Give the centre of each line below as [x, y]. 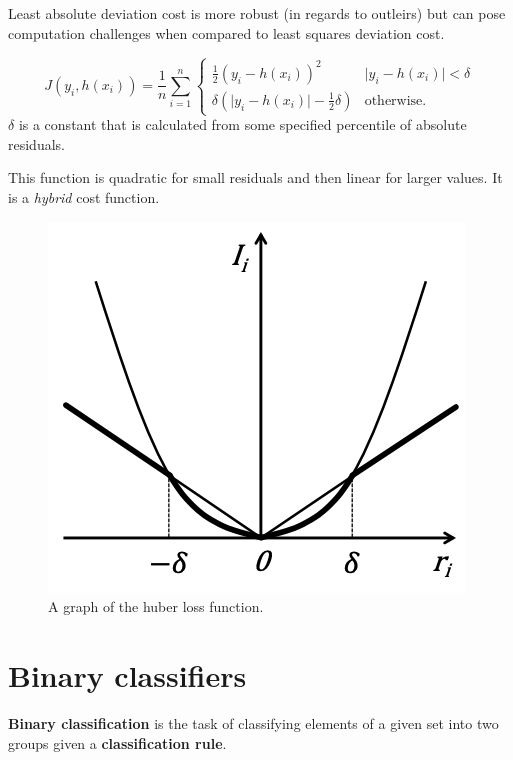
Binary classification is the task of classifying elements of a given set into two [253, 722]
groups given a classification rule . [117, 742]
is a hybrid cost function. [84, 197]
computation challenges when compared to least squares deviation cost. [226, 32]
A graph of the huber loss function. [156, 606]
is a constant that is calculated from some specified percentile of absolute [242, 124]
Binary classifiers [127, 675]
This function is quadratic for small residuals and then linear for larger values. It [255, 177]
